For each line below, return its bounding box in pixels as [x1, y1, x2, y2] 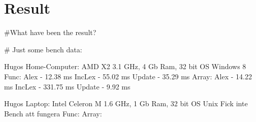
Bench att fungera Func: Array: [4, 108, 102, 118]
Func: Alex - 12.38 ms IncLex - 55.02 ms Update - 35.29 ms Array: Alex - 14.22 [4, 71, 252, 81]
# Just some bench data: [4, 44, 82, 54]
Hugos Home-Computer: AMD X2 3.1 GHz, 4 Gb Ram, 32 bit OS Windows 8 [4, 61, 246, 72]
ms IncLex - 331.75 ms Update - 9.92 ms [4, 81, 131, 91]
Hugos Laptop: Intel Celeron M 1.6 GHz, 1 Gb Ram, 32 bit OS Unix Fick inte [4, 98, 248, 109]
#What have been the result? [4, 27, 97, 38]
